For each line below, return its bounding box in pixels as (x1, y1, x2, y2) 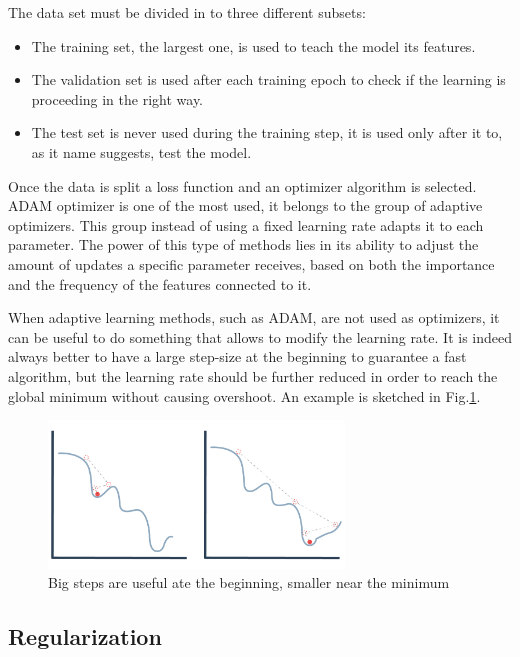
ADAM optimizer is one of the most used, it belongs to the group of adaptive (8, 195, 483, 216)
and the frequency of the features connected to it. (8, 273, 312, 294)
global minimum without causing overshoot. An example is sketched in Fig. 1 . (8, 385, 481, 406)
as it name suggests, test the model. (31, 141, 252, 162)
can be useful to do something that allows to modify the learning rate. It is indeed (8, 326, 512, 347)
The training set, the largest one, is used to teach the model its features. (31, 35, 476, 56)
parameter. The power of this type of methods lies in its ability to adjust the (8, 234, 479, 255)
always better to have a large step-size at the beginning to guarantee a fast (8, 346, 467, 367)
